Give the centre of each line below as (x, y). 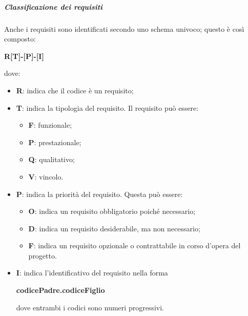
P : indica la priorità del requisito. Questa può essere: (99, 194)
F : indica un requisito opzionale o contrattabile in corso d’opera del (135, 245)
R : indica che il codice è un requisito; (75, 90)
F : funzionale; (50, 125)
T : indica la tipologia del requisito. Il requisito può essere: (107, 107)
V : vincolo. (46, 176)
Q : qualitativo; (51, 159)
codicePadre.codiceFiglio (60, 290)
